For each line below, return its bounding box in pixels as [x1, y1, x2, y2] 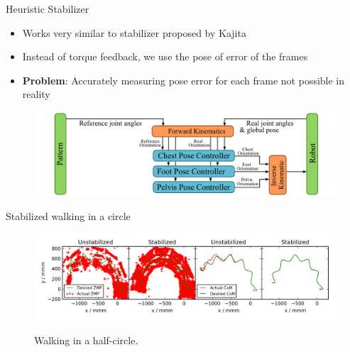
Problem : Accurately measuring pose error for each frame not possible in [22, 72, 345, 87]
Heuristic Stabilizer [6, 1, 89, 16]
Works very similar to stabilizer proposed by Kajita [22, 25, 246, 40]
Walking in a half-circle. [34, 332, 138, 347]
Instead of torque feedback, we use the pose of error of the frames [22, 49, 308, 64]
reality [22, 87, 50, 101]
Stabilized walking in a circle [6, 208, 131, 223]
